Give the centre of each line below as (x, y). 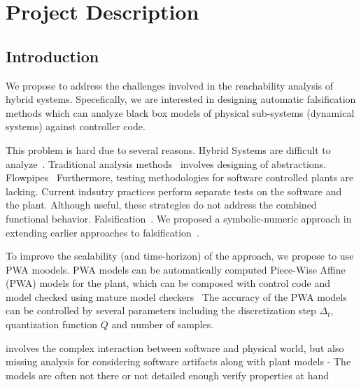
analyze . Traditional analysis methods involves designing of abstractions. (166, 163)
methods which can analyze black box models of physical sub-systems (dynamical (180, 112)
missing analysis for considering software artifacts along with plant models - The (178, 361)
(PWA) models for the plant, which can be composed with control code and (168, 283)
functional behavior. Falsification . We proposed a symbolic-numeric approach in (179, 218)
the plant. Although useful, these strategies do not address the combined (161, 205)
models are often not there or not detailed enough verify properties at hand (168, 375)
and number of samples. (163, 324)
